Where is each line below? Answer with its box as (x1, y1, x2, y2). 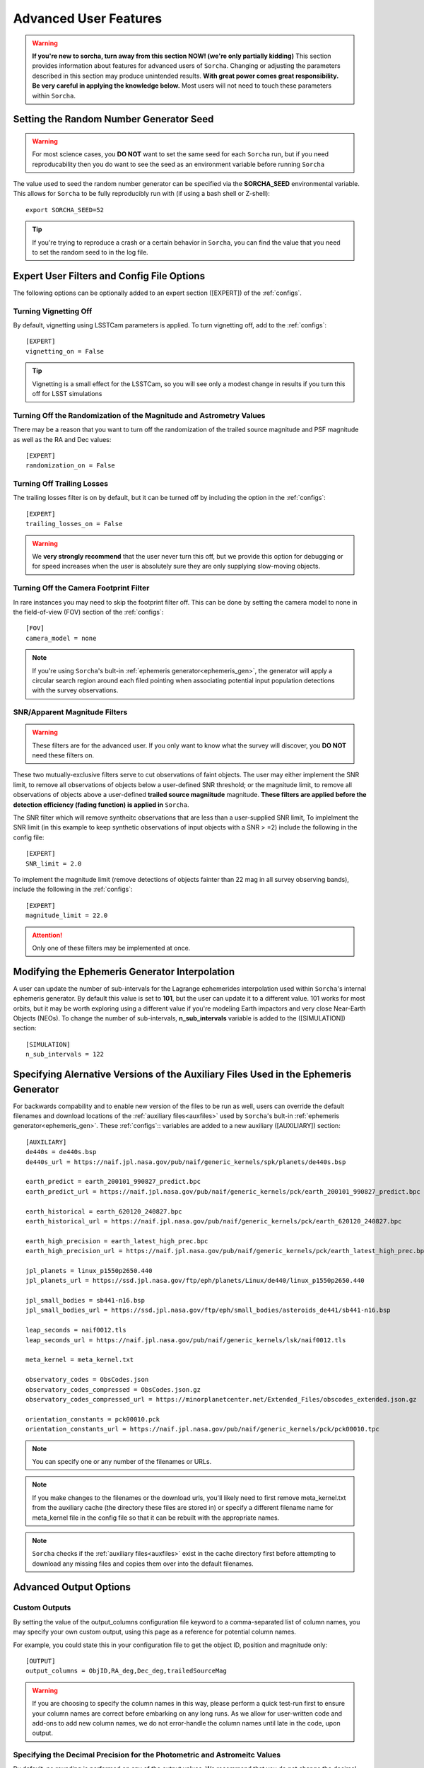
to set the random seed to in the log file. (32, 248, 148, 257)
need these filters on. (32, 751, 95, 760)
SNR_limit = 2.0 (25, 859, 82, 868)
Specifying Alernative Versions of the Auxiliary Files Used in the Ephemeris (13, 1068, 352, 1080)
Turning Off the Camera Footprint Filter (13, 583, 150, 593)
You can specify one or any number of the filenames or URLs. (32, 1457, 212, 1465)
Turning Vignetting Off (13, 306, 93, 316)
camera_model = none (25, 634, 97, 642)
